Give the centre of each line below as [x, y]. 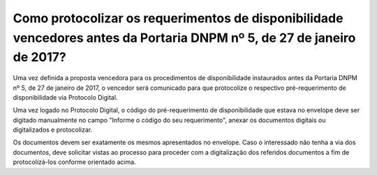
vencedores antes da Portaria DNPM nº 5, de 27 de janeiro [184, 38]
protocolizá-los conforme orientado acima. [74, 162]
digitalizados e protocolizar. [53, 130]
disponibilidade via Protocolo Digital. [65, 97]
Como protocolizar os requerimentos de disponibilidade [178, 18]
